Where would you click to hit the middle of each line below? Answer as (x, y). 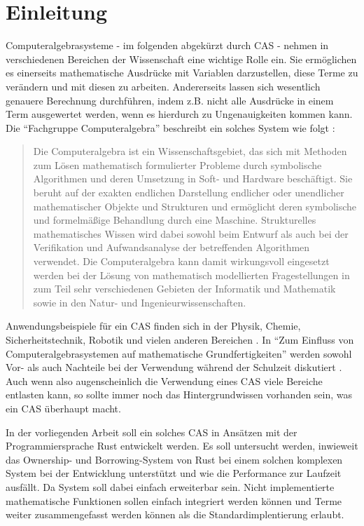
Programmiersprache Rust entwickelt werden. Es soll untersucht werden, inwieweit (182, 446)
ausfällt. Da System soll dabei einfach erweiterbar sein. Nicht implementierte (170, 486)
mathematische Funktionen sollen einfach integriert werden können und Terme (174, 500)
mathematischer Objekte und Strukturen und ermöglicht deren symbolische (195, 206)
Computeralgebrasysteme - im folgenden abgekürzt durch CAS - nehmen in (167, 45)
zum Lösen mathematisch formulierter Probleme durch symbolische (177, 164)
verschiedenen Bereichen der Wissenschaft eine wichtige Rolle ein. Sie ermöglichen (181, 59)
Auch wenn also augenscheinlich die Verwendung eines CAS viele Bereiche (164, 380)
